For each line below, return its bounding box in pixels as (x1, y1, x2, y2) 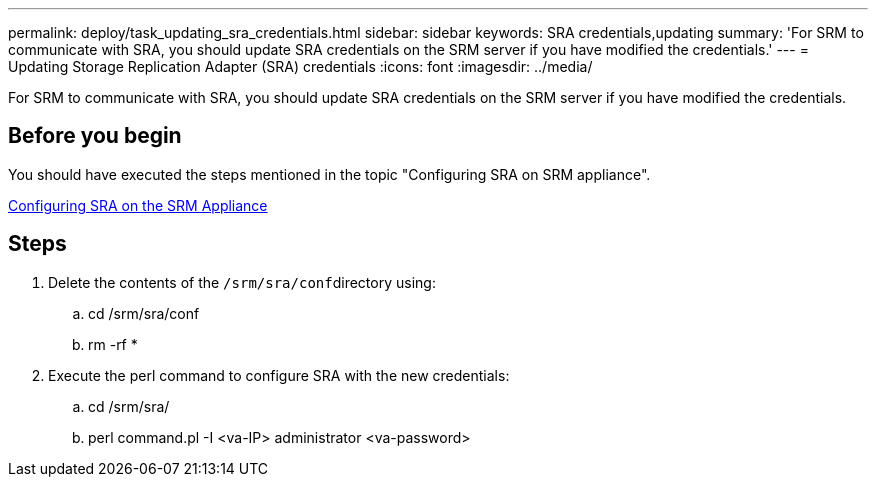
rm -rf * (88, 335, 138, 353)
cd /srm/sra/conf (88, 304, 200, 322)
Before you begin (8, 123, 182, 149)
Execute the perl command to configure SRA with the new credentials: (48, 366, 510, 384)
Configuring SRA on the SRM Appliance (8, 196, 268, 214)
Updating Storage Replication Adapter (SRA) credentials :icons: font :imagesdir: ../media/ (8, 58, 593, 75)
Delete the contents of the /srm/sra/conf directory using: (48, 273, 436, 291)
